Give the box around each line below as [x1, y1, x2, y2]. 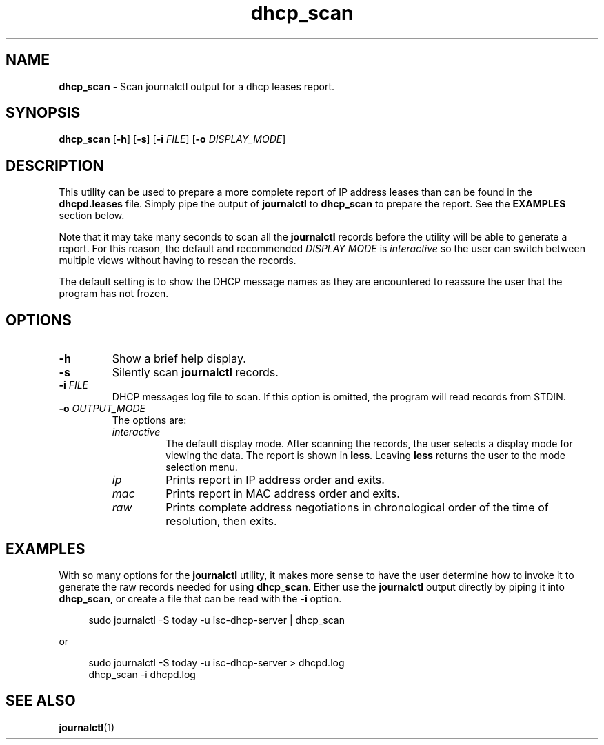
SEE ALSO [6, 692, 76, 710]
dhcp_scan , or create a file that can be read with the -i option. [59, 592, 342, 604]
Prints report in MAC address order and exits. [165, 487, 400, 501]
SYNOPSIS [6, 104, 81, 122]
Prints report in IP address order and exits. [165, 473, 385, 487]
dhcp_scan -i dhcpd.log [88, 668, 196, 680]
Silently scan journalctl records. [112, 365, 279, 380]
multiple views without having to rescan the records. [59, 254, 296, 267]
